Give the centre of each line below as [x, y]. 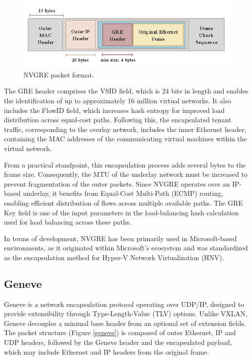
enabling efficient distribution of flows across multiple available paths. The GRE [124, 202]
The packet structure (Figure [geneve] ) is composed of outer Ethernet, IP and [120, 332]
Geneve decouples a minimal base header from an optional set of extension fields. [125, 323]
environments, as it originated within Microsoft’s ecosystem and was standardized [126, 248]
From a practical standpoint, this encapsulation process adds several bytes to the [125, 164]
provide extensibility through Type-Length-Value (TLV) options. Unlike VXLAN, [126, 313]
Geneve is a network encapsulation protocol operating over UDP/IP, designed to [124, 304]
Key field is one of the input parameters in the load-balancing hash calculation [121, 212]
